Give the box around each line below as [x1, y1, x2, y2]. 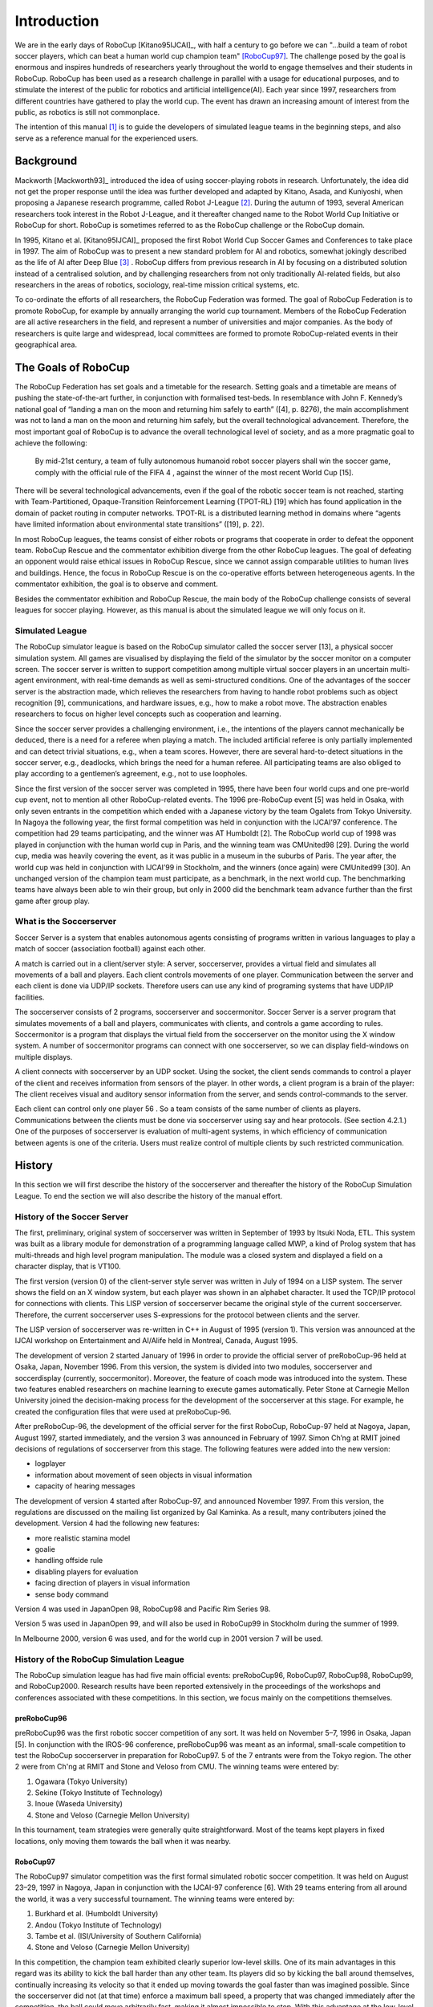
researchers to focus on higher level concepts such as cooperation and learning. [14, 709, 281, 719]
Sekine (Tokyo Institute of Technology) [34, 1788, 164, 1797]
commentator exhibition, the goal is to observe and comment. [14, 579, 218, 589]
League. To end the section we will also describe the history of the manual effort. [14, 1191, 283, 1200]
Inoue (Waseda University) [34, 1799, 123, 1809]
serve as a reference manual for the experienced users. [14, 133, 199, 143]
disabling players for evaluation [34, 1566, 139, 1577]
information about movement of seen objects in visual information [34, 1470, 253, 1480]
